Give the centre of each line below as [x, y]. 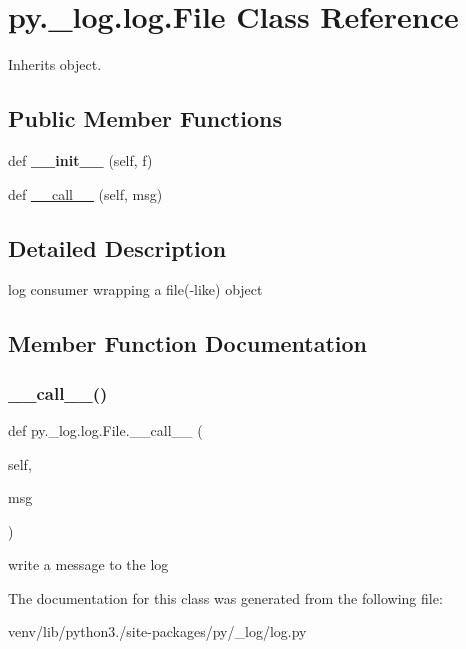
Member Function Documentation [188, 343]
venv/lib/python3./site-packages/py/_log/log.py [157, 631]
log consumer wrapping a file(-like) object [135, 289]
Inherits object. [55, 64]
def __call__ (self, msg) [85, 193]
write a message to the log [88, 564]
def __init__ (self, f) [80, 159]
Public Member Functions [145, 118]
